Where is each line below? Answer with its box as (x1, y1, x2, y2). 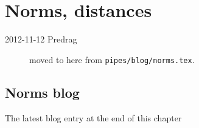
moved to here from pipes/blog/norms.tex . (29, 53, 195, 66)
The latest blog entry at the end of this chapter (5, 111, 182, 124)
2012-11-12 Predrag (5, 33, 77, 45)
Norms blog (5, 83, 80, 101)
